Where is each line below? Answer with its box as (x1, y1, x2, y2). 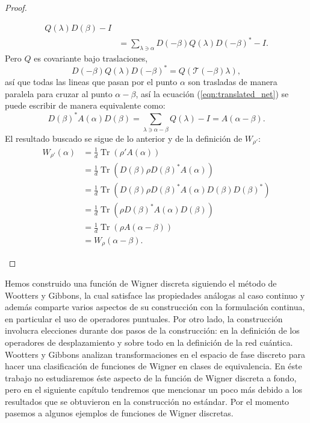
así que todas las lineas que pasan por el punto (5, 75, 178, 88)
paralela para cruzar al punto (5, 87, 113, 100)
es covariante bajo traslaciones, (34, 51, 148, 64)
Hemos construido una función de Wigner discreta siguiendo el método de (5, 276, 277, 289)
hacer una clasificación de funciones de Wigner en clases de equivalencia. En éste (5, 360, 302, 372)
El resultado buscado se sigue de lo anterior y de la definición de (5, 132, 243, 144)
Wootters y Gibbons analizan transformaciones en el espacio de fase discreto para (5, 348, 305, 360)
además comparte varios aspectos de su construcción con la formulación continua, (5, 301, 305, 313)
